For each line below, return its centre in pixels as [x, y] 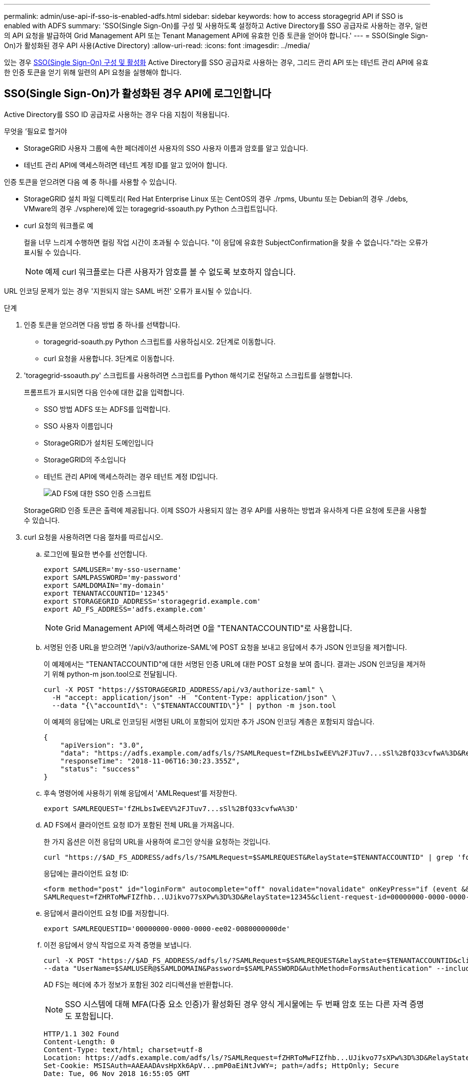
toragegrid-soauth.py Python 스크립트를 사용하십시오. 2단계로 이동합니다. [160, 341]
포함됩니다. [94, 1016]
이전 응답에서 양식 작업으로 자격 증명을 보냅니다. [118, 945]
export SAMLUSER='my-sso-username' [113, 569]
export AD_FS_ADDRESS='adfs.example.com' [125, 609]
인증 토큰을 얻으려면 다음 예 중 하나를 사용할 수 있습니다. [90, 182]
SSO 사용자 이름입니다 [78, 426]
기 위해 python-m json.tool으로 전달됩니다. [111, 674]
